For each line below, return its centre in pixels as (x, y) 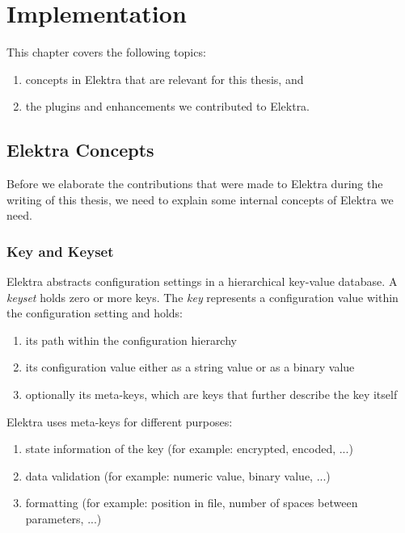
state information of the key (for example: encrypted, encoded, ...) (189, 449)
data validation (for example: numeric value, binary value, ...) (178, 475)
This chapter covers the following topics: (106, 52)
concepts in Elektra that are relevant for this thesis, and (165, 79)
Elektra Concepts (80, 150)
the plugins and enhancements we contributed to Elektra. (168, 106)
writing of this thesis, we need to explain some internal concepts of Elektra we (200, 199)
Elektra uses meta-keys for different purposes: (120, 421)
